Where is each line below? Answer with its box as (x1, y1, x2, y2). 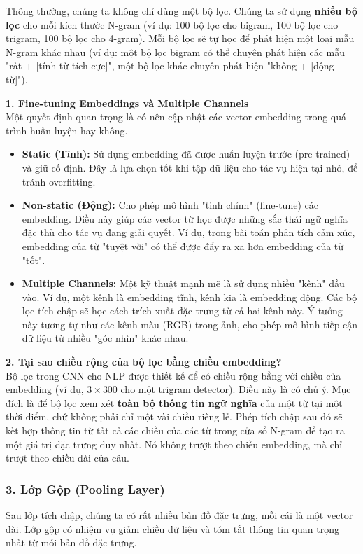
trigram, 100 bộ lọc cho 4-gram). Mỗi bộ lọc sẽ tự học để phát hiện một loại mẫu (6, 31, 355, 46)
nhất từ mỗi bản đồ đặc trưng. (6, 535, 137, 550)
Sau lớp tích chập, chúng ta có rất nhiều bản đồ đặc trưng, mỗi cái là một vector (6, 508, 353, 522)
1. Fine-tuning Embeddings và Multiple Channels (6, 95, 249, 110)
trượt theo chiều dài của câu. (6, 450, 129, 465)
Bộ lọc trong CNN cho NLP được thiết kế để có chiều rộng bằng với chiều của (6, 368, 341, 382)
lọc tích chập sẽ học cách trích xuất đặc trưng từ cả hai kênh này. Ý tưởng (22, 303, 343, 318)
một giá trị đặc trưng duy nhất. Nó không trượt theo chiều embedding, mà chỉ (6, 436, 343, 451)
